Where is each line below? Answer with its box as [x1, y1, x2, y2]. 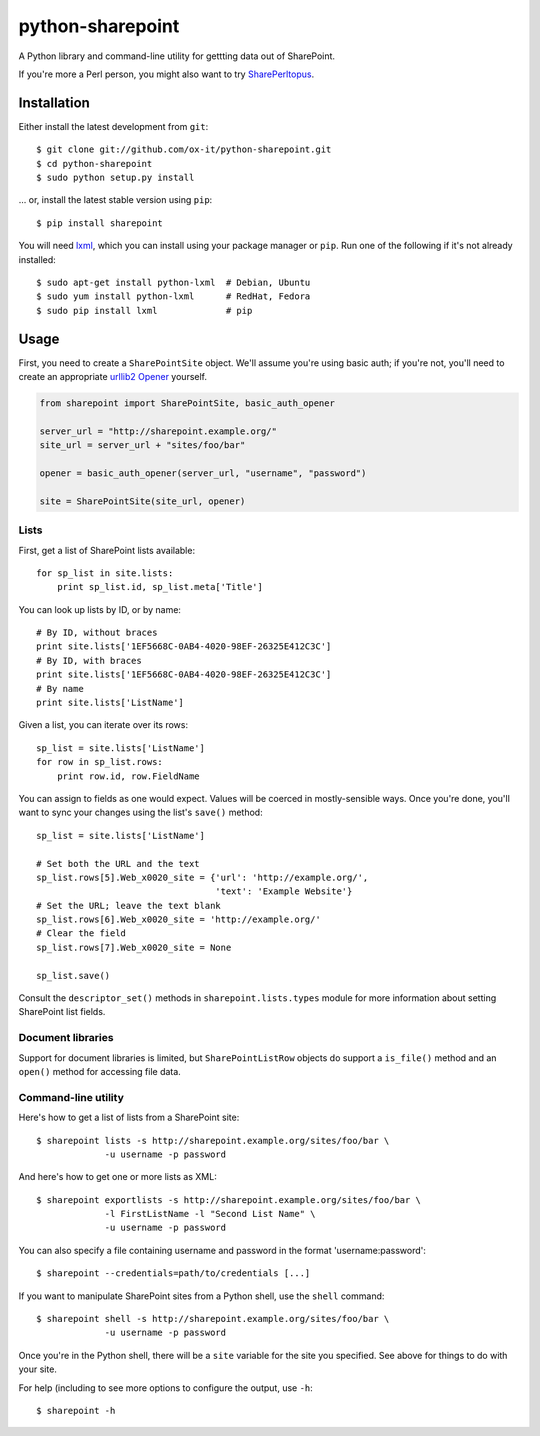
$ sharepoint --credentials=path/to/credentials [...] [36, 1268, 311, 1279]
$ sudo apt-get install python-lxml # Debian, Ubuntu [36, 276, 311, 288]
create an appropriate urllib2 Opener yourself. [18, 371, 208, 383]
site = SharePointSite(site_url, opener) [39, 495, 246, 507]
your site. [18, 1363, 57, 1375]
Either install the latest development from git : [18, 120, 209, 132]
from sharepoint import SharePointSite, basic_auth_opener [39, 398, 335, 409]
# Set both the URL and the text [36, 858, 200, 869]
